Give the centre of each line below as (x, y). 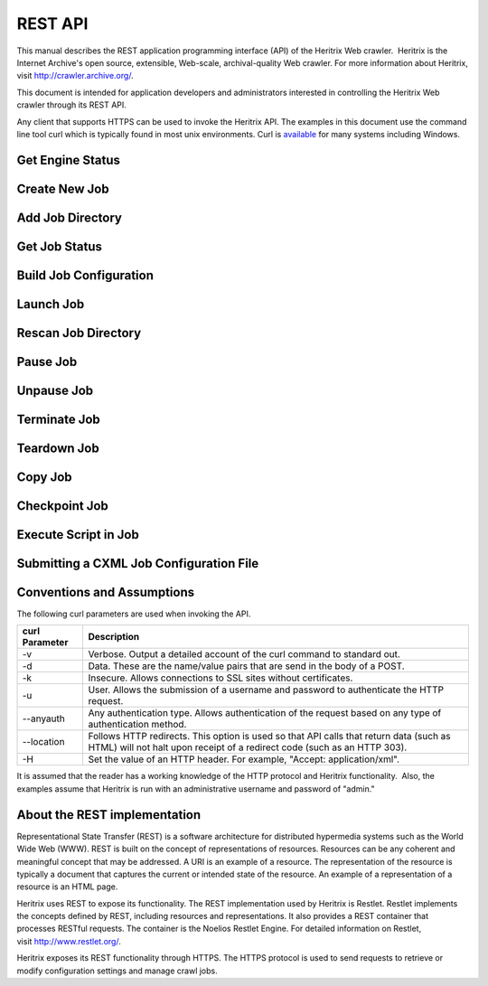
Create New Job (63, 188)
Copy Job (44, 477)
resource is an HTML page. (67, 887)
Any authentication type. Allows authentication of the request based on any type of (265, 713)
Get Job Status (60, 246)
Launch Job (51, 304)
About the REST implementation (109, 815)
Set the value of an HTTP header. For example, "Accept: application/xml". (244, 759)
